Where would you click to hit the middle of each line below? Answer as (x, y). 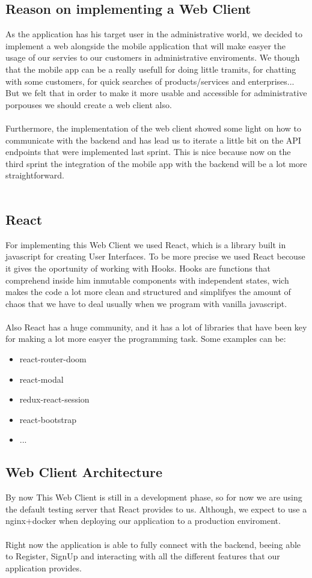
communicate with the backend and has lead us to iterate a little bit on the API (153, 140)
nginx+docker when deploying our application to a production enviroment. (143, 521)
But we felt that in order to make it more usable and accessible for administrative (156, 93)
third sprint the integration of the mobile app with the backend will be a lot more (156, 163)
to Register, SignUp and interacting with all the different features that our (143, 556)
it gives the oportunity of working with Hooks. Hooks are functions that (138, 268)
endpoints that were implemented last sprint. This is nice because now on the (148, 152)
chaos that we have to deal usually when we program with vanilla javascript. (146, 303)
